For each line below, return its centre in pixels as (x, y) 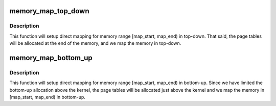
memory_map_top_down (49, 11)
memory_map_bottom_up (51, 58)
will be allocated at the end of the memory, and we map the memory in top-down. (95, 43)
